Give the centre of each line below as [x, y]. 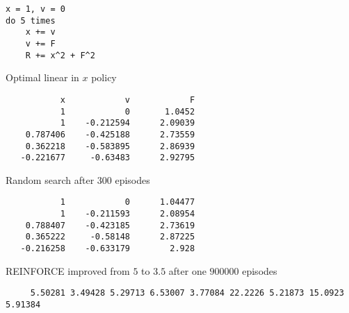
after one [187, 270]
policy [104, 77]
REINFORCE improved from [68, 270]
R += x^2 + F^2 [60, 55]
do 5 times [31, 20]
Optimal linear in [42, 77]
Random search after [50, 179]
